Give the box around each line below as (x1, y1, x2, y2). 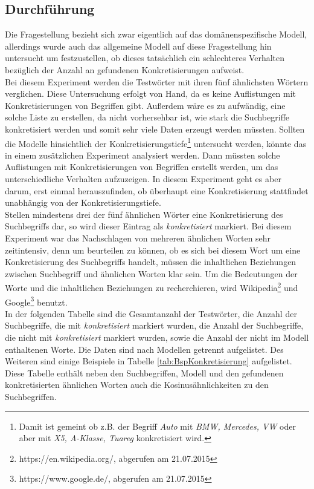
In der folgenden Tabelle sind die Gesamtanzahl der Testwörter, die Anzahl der (5, 307, 297, 320)
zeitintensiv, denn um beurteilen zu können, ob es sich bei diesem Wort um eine (5, 243, 301, 256)
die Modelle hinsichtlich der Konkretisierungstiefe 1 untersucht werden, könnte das (5, 135, 307, 149)
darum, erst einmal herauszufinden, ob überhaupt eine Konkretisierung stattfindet (5, 184, 309, 197)
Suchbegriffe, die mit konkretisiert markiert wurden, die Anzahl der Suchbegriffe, (5, 319, 304, 332)
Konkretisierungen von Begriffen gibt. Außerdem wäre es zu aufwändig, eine (5, 99, 286, 111)
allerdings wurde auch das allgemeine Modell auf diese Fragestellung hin (5, 39, 272, 52)
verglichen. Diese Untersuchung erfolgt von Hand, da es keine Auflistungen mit (5, 87, 296, 100)
